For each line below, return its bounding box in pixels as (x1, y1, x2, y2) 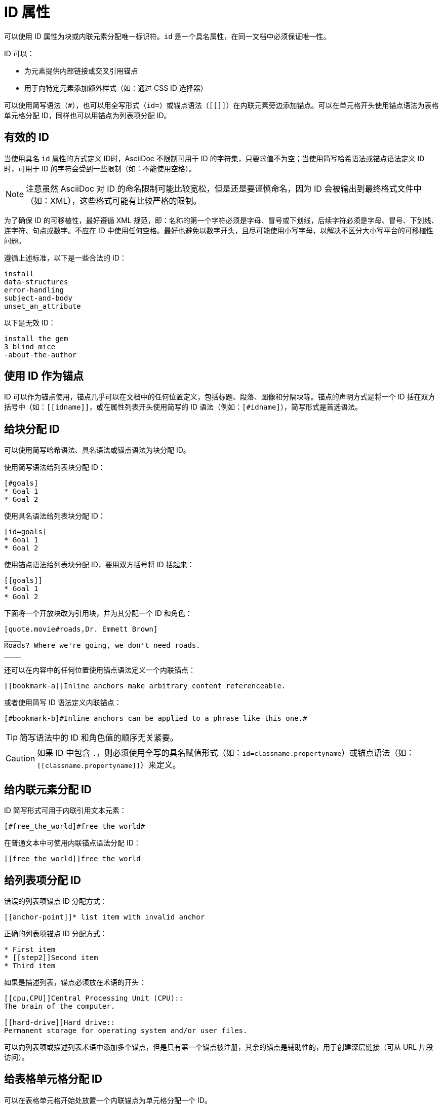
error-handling (4, 285, 64, 294)
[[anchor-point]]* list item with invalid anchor (4, 912, 205, 921)
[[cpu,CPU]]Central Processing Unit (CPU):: (4, 993, 184, 1002)
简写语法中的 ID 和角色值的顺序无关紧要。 (20, 732, 178, 743)
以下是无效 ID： (4, 318, 56, 327)
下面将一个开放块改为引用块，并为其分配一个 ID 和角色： (4, 609, 192, 618)
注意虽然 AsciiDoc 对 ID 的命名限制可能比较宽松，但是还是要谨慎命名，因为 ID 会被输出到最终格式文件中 (26, 183, 422, 194)
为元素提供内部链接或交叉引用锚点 (24, 66, 138, 75)
